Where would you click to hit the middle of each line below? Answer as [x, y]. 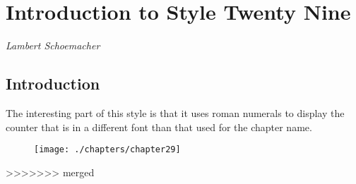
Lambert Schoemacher [53, 45]
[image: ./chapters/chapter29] [107, 150]
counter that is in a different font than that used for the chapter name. [159, 127]
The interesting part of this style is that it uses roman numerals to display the [175, 112]
